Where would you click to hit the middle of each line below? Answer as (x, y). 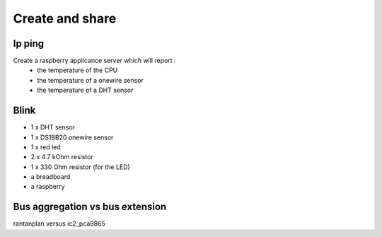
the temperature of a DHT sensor (85, 90)
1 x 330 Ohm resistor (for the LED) (80, 167)
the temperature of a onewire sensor (91, 80)
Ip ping (29, 44)
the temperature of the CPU (77, 70)
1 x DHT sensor (53, 127)
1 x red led (46, 147)
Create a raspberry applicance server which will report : (94, 61)
